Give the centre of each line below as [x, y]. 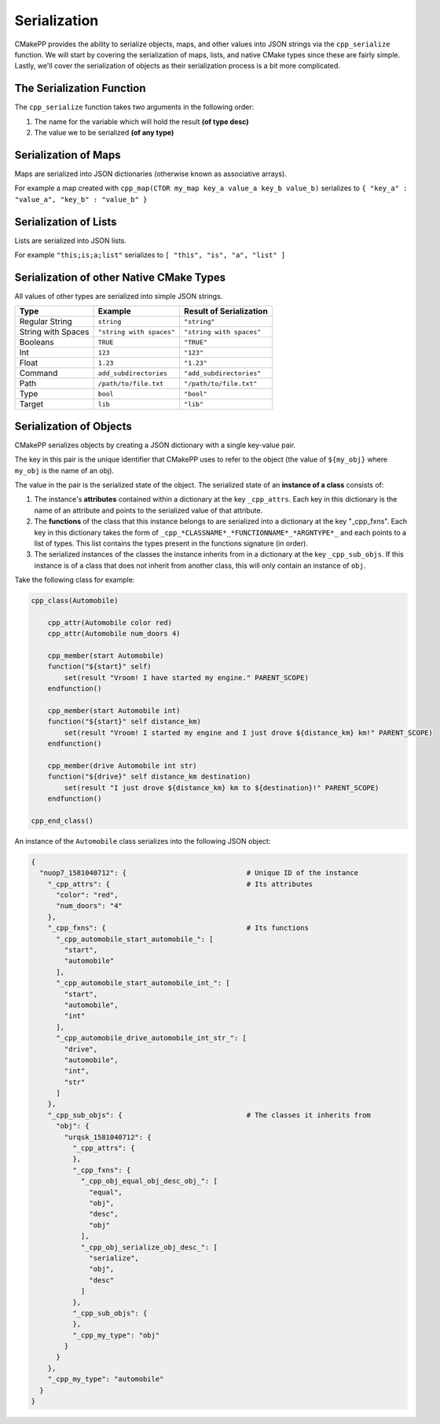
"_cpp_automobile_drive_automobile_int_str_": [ [151, 1038]
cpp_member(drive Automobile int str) [122, 765]
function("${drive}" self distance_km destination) [149, 777]
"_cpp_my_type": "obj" [116, 1335]
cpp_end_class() [62, 821]
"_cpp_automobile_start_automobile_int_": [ [143, 983]
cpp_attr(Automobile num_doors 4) [114, 634]
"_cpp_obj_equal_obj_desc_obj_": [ [149, 1181]
